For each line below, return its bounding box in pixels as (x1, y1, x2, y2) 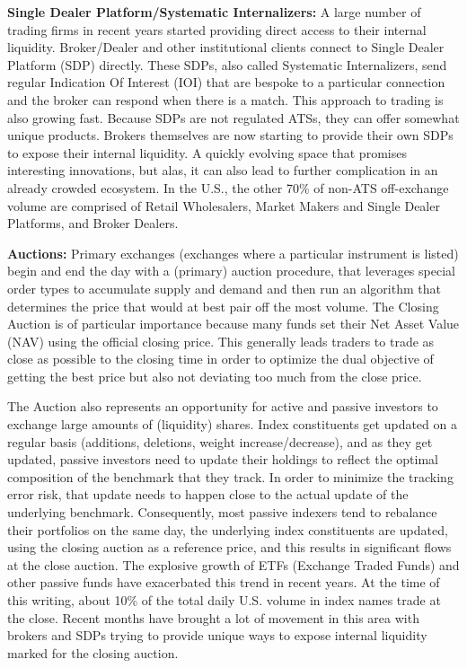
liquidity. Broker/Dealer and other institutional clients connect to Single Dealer (7, 38, 445, 57)
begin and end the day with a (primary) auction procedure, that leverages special (7, 261, 455, 280)
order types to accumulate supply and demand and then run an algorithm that (7, 278, 441, 297)
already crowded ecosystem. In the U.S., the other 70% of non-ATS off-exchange (7, 178, 449, 197)
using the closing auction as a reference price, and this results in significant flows (7, 538, 452, 557)
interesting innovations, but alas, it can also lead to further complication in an (7, 161, 438, 180)
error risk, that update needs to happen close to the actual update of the (7, 485, 409, 504)
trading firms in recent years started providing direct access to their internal (7, 20, 427, 39)
